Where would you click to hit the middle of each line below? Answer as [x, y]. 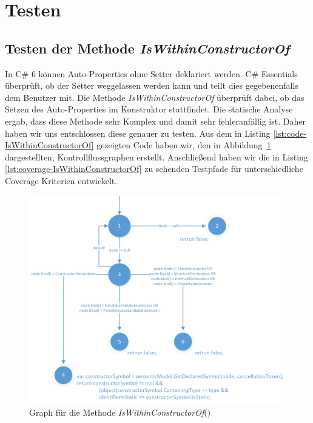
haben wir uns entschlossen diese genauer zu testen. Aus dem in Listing [138, 133]
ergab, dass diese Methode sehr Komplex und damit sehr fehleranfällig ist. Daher [155, 121]
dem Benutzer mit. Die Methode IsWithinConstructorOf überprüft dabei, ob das [155, 97]
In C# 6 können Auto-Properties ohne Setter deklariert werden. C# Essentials [151, 73]
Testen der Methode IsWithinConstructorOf [147, 48]
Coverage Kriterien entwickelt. [61, 180]
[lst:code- [290, 133]
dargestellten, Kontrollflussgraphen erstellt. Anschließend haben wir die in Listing [156, 156]
